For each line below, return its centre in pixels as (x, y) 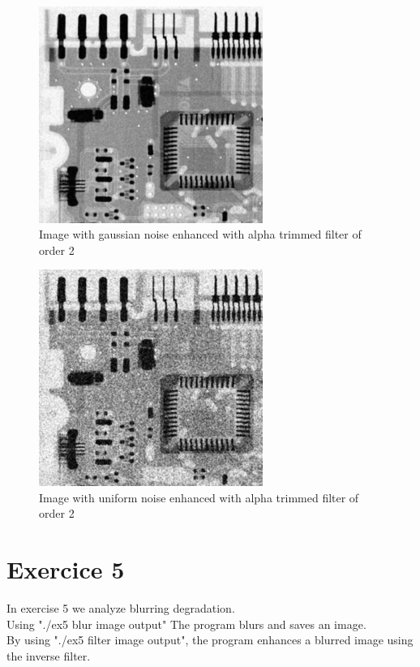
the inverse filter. (49, 655)
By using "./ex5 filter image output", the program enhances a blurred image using (210, 640)
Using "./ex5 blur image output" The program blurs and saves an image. (186, 624)
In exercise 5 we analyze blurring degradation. (121, 608)
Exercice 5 (66, 569)
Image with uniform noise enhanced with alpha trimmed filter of (199, 497)
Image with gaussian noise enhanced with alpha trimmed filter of (200, 234)
